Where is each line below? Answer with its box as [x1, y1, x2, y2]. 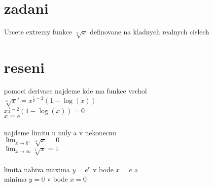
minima [4, 174, 27, 184]
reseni [4, 57, 45, 77]
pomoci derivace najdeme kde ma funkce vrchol [4, 86, 147, 96]
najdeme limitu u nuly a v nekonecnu [4, 127, 116, 137]
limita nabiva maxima [4, 164, 70, 174]
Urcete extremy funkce [4, 27, 72, 37]
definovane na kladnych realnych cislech [90, 27, 210, 37]
